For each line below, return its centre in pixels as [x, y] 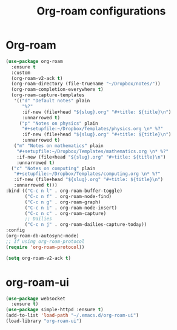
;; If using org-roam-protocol [45, 241]
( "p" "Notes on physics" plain [58, 123]
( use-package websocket [36, 299]
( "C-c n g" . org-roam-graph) [63, 202]
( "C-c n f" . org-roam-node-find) [68, 196]
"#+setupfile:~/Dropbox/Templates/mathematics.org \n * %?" [93, 151]
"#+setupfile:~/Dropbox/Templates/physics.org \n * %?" [92, 129]
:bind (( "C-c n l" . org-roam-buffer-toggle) [64, 191]
